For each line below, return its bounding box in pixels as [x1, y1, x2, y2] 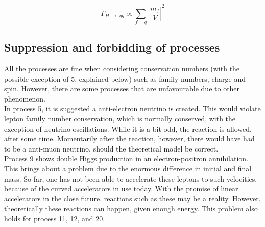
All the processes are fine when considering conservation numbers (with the [4, 63, 240, 74]
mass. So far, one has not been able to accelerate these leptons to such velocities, [4, 173, 257, 184]
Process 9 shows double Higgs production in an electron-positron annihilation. [4, 153, 249, 164]
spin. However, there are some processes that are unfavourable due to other [4, 83, 240, 94]
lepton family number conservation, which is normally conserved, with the [4, 113, 236, 123]
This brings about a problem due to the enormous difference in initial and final [4, 163, 252, 173]
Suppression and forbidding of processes [4, 39, 220, 55]
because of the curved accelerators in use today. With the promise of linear [4, 183, 238, 194]
